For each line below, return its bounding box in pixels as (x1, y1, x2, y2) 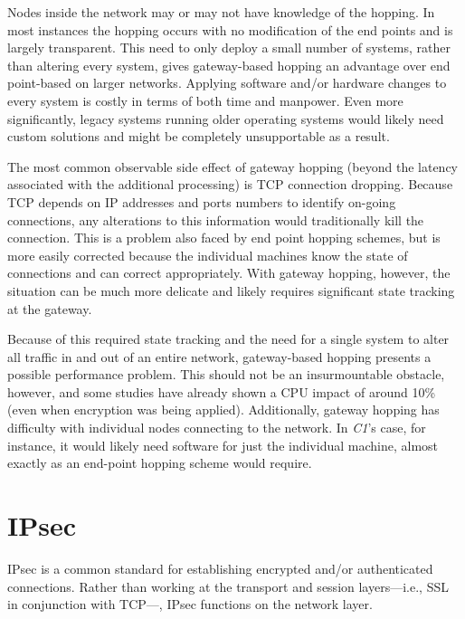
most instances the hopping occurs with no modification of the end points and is (7, 20, 453, 39)
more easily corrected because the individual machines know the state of (7, 245, 408, 264)
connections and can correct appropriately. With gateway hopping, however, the (7, 263, 451, 282)
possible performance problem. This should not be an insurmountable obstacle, (7, 365, 445, 384)
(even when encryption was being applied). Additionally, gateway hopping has (7, 400, 440, 419)
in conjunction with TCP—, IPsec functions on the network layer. (7, 595, 373, 614)
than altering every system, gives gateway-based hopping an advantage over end (7, 55, 451, 74)
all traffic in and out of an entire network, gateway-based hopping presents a (7, 347, 432, 366)
